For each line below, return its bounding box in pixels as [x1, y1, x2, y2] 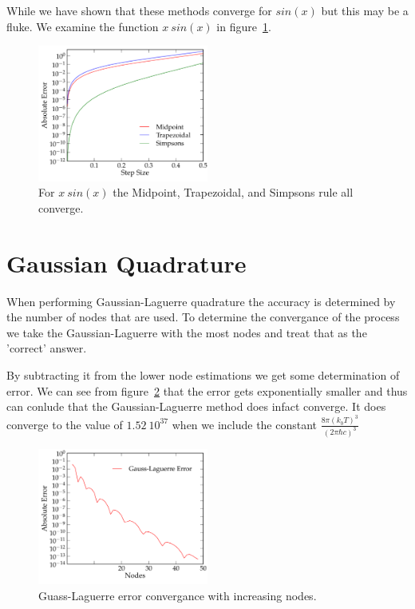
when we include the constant [172, 416, 318, 432]
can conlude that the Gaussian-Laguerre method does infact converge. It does [6, 398, 386, 415]
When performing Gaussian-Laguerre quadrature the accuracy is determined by [6, 293, 396, 309]
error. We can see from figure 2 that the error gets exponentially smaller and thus [6, 382, 408, 399]
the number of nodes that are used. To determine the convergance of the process [6, 308, 400, 325]
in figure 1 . [216, 18, 271, 34]
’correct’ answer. [6, 340, 87, 356]
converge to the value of [6, 416, 123, 432]
